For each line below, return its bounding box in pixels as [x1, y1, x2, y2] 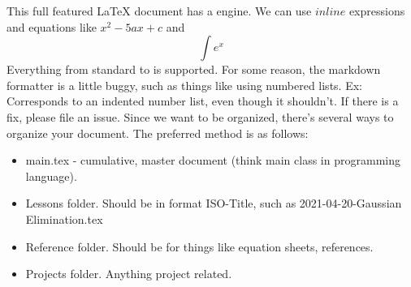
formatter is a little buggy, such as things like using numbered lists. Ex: [6, 76, 362, 93]
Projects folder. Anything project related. [25, 265, 232, 282]
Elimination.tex [25, 210, 103, 227]
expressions [348, 2, 405, 19]
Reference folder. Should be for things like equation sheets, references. [25, 238, 374, 255]
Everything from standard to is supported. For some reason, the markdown [6, 61, 381, 78]
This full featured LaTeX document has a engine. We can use [6, 2, 312, 19]
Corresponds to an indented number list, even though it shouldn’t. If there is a [6, 92, 399, 109]
